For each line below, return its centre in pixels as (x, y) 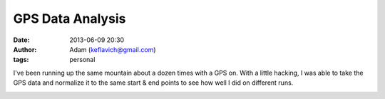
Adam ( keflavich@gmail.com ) (113, 49)
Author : (25, 49)
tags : (21, 60)
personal (82, 60)
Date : (21, 40)
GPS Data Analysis (70, 19)
